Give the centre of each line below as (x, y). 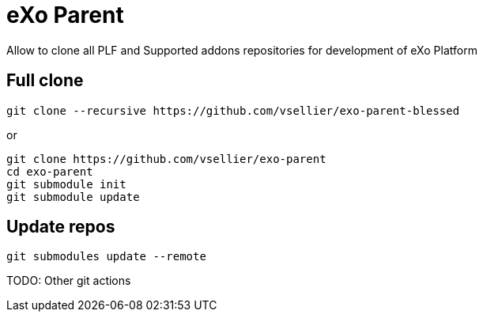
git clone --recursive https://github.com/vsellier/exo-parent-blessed (233, 110)
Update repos (61, 227)
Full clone (45, 81)
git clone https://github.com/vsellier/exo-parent (166, 159)
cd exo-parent (50, 171)
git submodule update (73, 197)
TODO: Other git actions (69, 281)
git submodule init (66, 184)
